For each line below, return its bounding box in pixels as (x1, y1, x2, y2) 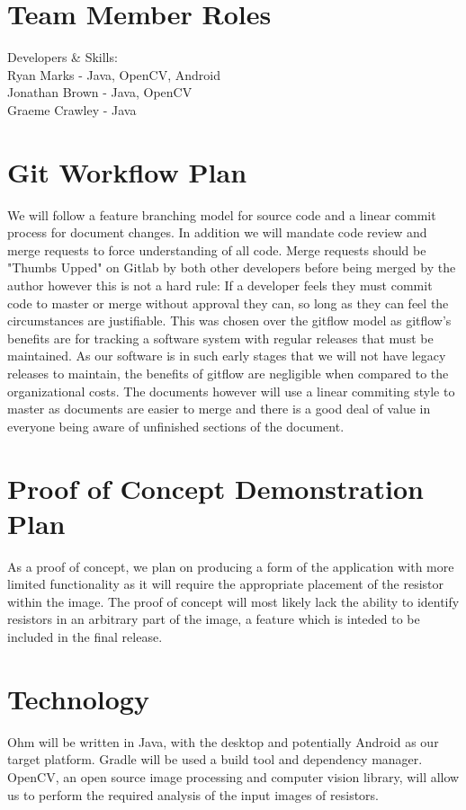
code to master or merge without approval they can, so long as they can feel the (7, 293, 449, 312)
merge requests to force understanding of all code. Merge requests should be (7, 240, 426, 259)
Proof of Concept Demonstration (7, 469, 424, 506)
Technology (7, 680, 149, 717)
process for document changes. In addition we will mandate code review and (7, 223, 427, 242)
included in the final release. (7, 628, 163, 646)
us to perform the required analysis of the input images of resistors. (7, 785, 379, 804)
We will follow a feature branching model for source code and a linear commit (7, 205, 436, 224)
